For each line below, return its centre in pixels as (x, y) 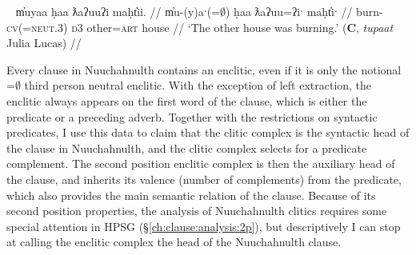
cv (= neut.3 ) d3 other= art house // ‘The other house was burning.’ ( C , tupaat (200, 27)
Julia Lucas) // (44, 43)
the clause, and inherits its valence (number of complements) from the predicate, (204, 179)
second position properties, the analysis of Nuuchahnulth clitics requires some (197, 211)
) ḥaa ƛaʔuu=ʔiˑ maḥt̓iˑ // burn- (304, 11)
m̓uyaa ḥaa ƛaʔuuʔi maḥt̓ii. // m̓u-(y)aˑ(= (118, 11)
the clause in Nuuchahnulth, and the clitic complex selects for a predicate (187, 147)
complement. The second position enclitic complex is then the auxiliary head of (201, 163)
